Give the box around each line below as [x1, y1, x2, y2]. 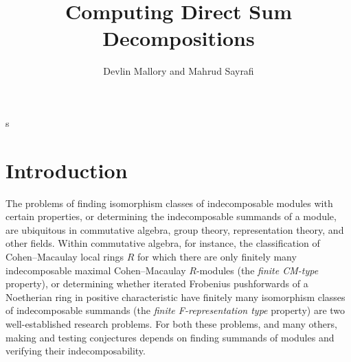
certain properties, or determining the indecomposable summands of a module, [5, 209, 337, 224]
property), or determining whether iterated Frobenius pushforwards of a [5, 276, 308, 291]
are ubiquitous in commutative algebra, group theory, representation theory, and [5, 222, 344, 237]
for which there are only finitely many [137, 250, 297, 263]
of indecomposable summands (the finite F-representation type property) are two [5, 303, 346, 317]
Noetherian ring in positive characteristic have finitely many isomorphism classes [5, 289, 346, 304]
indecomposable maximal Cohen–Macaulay [5, 263, 186, 277]
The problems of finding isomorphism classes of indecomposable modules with [5, 195, 333, 210]
